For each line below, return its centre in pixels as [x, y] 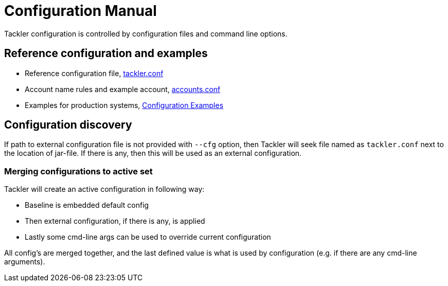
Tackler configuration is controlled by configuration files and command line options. [146, 33]
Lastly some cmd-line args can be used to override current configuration [148, 237]
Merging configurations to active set [78, 171]
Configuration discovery [68, 125]
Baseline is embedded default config [87, 205]
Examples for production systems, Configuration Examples [124, 105]
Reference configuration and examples [106, 53]
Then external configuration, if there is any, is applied [115, 221]
